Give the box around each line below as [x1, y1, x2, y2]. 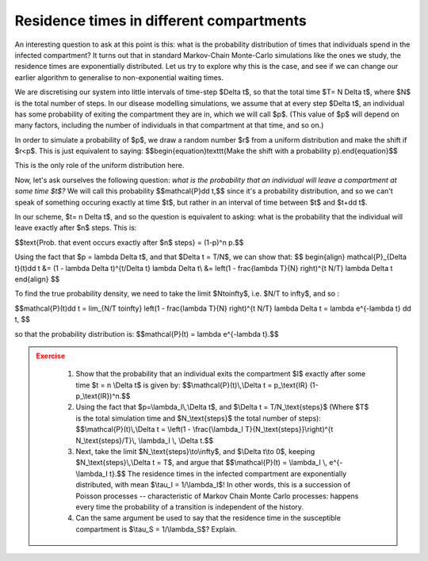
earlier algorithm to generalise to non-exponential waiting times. [14, 72, 224, 82]
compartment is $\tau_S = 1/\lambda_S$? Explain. [75, 524, 238, 534]
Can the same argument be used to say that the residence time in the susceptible [75, 513, 341, 523]
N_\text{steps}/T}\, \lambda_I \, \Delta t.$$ [75, 436, 214, 445]
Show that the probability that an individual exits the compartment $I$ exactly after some [75, 369, 366, 379]
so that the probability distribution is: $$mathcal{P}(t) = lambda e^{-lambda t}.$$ [14, 329, 279, 338]
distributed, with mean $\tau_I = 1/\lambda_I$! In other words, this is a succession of [75, 480, 351, 490]
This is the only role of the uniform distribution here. [14, 161, 185, 170]
